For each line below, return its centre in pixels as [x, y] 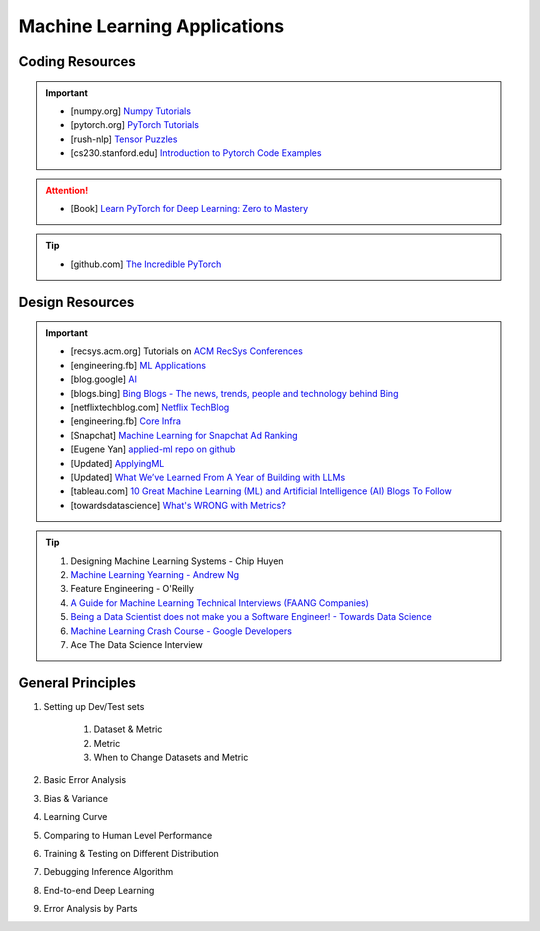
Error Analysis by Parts [91, 909]
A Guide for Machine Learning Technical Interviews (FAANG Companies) [220, 602]
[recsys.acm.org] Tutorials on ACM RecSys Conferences [187, 351]
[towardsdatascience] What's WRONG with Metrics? [178, 505]
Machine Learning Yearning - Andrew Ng [155, 574]
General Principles [77, 682]
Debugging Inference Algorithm [108, 872]
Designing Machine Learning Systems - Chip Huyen [177, 561]
